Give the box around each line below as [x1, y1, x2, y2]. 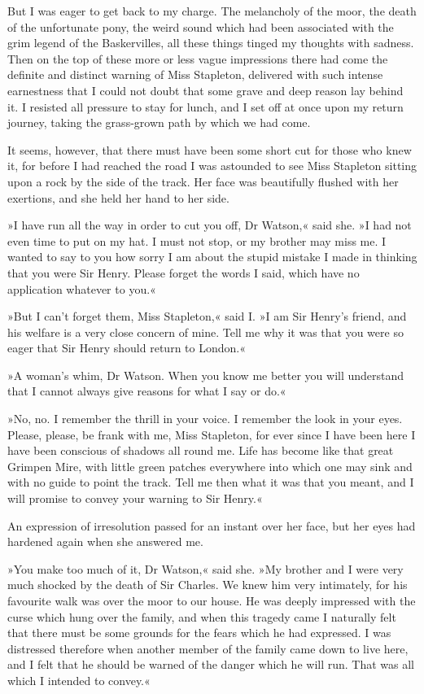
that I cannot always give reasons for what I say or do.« [7, 382, 286, 399]
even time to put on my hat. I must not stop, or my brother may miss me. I [7, 232, 387, 249]
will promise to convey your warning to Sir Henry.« [7, 490, 263, 507]
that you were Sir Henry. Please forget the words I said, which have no [7, 264, 360, 281]
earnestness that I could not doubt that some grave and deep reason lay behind [7, 81, 404, 98]
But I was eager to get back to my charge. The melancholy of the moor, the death [7, 2, 417, 19]
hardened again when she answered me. [7, 533, 203, 550]
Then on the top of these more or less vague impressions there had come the [7, 50, 388, 67]
